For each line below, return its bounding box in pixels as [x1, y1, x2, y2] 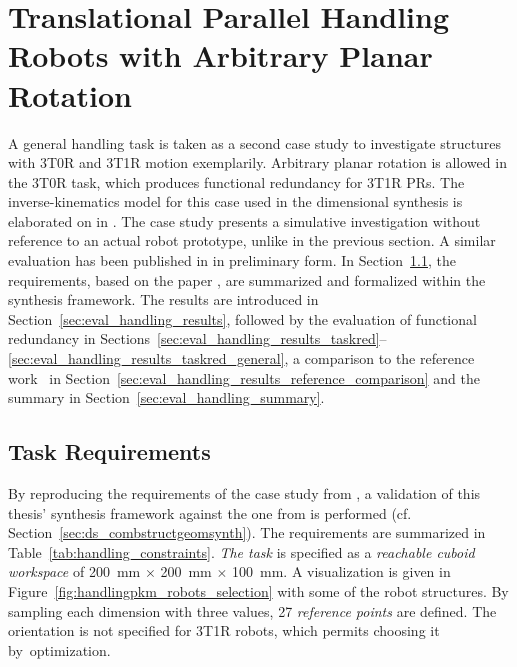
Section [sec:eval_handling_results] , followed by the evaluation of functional [8, 308, 477, 329]
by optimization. [8, 639, 111, 660]
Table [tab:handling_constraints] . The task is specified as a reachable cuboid [8, 541, 475, 562]
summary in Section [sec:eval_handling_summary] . [8, 387, 325, 408]
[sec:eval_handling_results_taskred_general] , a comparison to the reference [8, 348, 475, 369]
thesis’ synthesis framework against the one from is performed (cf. [8, 502, 412, 523]
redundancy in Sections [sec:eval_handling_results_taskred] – [8, 328, 387, 349]
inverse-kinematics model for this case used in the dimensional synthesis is [8, 191, 463, 212]
